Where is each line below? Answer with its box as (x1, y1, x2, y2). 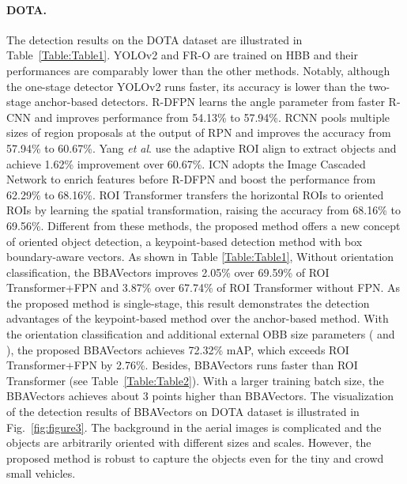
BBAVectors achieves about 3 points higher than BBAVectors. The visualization (6, 388, 394, 404)
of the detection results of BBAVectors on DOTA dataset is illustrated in (6, 403, 360, 420)
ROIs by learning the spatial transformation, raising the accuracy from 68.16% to (6, 202, 401, 218)
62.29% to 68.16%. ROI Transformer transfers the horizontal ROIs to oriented (6, 186, 384, 202)
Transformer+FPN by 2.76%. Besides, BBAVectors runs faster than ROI (6, 357, 358, 373)
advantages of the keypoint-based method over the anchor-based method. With (6, 310, 389, 327)
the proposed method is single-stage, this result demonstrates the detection (6, 294, 370, 311)
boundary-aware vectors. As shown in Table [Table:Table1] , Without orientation (6, 248, 394, 265)
